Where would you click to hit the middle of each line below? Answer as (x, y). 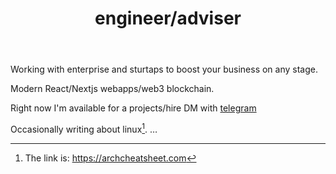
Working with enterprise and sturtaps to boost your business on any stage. (164, 69)
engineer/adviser (168, 18)
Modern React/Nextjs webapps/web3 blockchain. (112, 89)
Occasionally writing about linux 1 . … (84, 128)
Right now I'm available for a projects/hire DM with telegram (133, 108)
